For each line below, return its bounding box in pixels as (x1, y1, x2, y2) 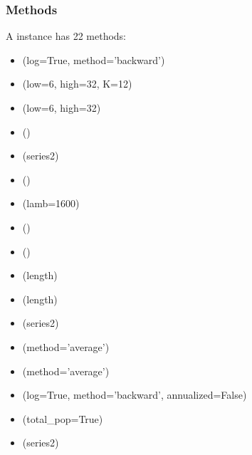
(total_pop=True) (22, 411, 103, 426)
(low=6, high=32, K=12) (22, 76, 132, 91)
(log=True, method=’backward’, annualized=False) (22, 387, 247, 402)
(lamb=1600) (22, 196, 80, 211)
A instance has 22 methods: (6, 28, 127, 43)
